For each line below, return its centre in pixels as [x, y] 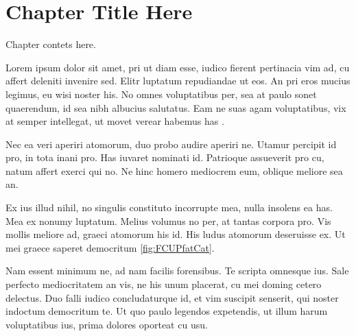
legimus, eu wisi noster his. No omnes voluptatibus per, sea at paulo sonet [161, 94]
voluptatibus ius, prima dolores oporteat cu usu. [107, 324]
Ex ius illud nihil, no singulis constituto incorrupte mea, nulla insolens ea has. [169, 207]
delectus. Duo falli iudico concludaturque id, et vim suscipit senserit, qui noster [172, 297]
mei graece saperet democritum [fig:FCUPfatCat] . [110, 247]
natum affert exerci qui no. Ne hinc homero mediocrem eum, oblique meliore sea [174, 170]
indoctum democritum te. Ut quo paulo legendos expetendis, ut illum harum [167, 311]
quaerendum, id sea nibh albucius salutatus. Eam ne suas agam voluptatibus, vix [176, 107]
